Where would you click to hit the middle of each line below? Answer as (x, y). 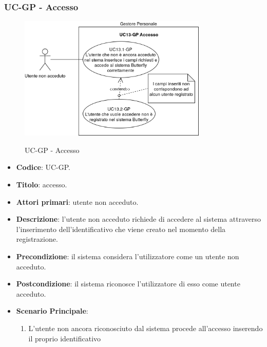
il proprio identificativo (65, 338)
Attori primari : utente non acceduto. (77, 201)
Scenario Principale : (52, 311)
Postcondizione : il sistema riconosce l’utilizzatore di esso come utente (128, 284)
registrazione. (37, 239)
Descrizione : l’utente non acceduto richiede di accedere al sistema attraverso (138, 219)
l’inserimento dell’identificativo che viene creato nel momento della (121, 229)
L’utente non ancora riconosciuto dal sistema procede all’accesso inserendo (146, 328)
